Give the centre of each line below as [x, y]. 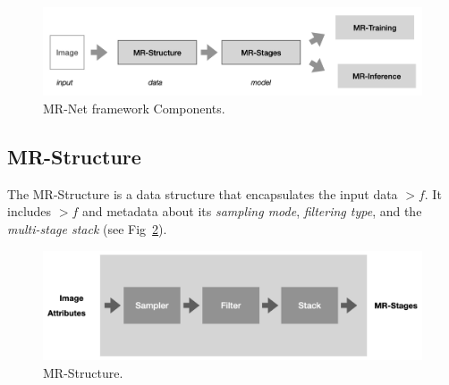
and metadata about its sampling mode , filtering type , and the [252, 211]
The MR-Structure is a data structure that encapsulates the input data [203, 193]
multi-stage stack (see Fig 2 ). [87, 229]
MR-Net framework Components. [134, 109]
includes [30, 211]
